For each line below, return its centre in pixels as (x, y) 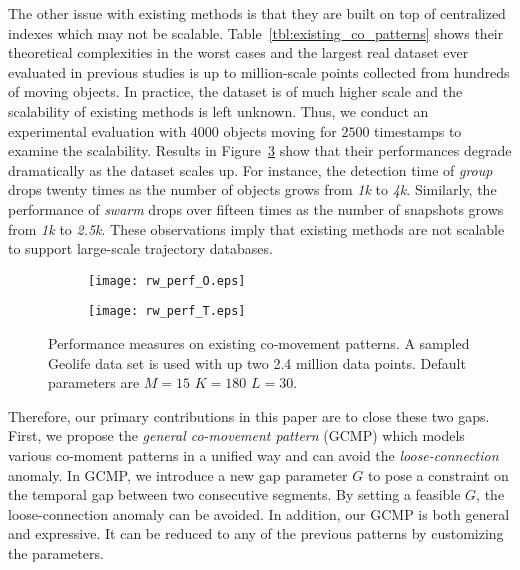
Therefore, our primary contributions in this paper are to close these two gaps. (249, 415)
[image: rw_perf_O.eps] (167, 280)
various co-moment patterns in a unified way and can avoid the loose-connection (253, 455)
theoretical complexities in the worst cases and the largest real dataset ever (238, 52)
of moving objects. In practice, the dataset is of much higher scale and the (235, 91)
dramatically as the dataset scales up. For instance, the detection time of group (250, 169)
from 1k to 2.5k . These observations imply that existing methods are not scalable (256, 228)
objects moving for (280, 130)
